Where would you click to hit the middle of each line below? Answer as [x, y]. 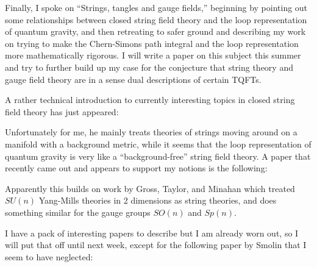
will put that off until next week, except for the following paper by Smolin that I [156, 245]
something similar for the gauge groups [78, 212]
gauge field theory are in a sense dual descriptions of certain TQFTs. [133, 79]
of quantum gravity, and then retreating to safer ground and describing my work [155, 31]
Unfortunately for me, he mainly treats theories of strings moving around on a [151, 132]
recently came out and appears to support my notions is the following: [136, 168]
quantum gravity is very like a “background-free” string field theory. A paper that [158, 156]
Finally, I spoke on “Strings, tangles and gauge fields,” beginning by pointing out [156, 7]
